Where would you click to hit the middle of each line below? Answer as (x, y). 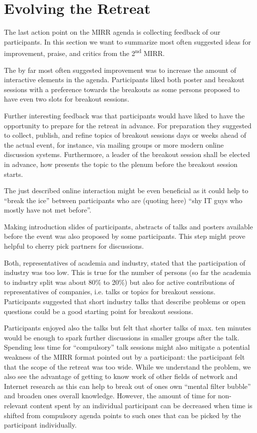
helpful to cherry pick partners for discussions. (74, 246)
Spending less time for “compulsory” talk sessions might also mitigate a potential (127, 347)
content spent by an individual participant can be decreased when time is (141, 405)
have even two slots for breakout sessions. (67, 99)
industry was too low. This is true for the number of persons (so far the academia (128, 272)
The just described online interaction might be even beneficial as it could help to (126, 190)
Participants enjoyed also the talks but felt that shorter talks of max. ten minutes (128, 328)
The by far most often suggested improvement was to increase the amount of (120, 70)
